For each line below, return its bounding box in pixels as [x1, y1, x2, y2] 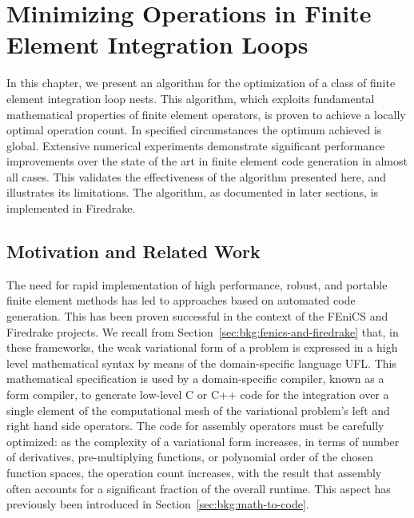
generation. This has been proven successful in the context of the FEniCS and [6, 308, 388, 325]
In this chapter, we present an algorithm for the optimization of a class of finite [6, 74, 396, 91]
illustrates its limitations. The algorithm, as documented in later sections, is [6, 184, 379, 201]
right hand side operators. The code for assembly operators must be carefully [6, 417, 384, 434]
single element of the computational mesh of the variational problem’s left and [6, 401, 390, 418]
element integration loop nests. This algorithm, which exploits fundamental [6, 90, 375, 106]
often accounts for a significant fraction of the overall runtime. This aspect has [6, 480, 391, 496]
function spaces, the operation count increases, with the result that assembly [6, 464, 382, 480]
